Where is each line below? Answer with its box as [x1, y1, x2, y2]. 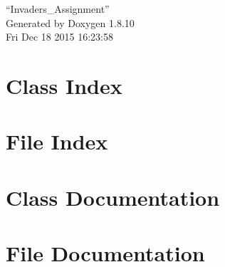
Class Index [6, 70, 122, 100]
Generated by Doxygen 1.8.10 [6, 15, 135, 30]
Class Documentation [6, 182, 220, 211]
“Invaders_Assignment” [6, 1, 110, 16]
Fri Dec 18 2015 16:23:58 [6, 29, 113, 44]
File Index [6, 127, 108, 156]
